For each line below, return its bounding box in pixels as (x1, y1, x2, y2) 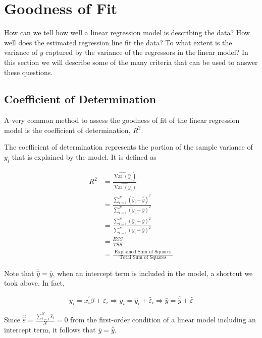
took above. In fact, (4, 278, 65, 288)
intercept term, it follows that (4, 324, 96, 334)
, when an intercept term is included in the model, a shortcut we (53, 267, 253, 278)
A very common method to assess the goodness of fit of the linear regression (4, 115, 240, 125)
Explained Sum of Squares (114, 249, 172, 254)
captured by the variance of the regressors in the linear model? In (45, 47, 248, 57)
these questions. (4, 66, 53, 77)
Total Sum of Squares (119, 254, 167, 260)
